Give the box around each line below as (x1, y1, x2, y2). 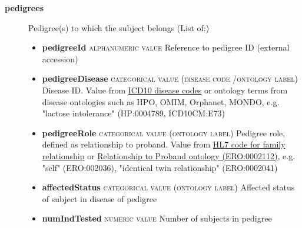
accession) (42, 52, 78, 65)
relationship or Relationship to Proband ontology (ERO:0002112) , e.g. (42, 149, 296, 162)
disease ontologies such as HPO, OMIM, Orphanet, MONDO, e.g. (42, 95, 280, 108)
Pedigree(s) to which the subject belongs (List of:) (28, 21, 210, 33)
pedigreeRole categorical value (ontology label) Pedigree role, (42, 126, 286, 139)
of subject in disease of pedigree (42, 192, 157, 204)
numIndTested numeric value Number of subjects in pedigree (42, 212, 272, 224)
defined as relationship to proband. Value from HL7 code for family (42, 138, 286, 150)
